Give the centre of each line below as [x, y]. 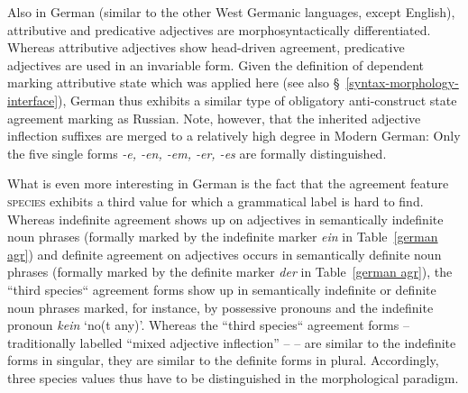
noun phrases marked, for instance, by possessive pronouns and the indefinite [220, 307]
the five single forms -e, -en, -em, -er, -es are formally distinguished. [197, 153]
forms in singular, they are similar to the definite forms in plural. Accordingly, [223, 360]
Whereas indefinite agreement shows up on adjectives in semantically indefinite [225, 219]
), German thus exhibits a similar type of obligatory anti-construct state [257, 100]
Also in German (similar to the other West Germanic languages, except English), [231, 12]
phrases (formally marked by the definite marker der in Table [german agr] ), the [230, 272]
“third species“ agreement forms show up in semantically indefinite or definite [222, 289]
